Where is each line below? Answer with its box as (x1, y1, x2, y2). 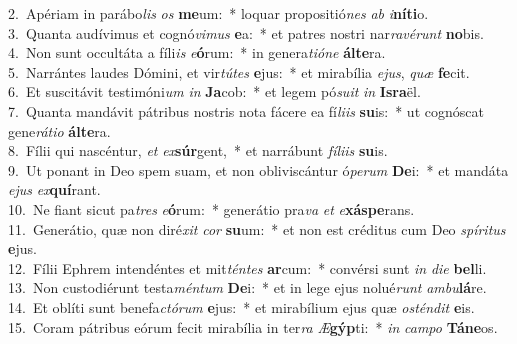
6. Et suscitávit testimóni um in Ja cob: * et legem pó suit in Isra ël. (8, 81, 421, 102)
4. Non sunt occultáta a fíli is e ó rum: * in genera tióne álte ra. (8, 42, 386, 63)
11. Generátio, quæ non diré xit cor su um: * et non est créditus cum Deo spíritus (8, 218, 506, 239)
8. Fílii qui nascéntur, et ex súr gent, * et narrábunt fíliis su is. (8, 140, 388, 161)
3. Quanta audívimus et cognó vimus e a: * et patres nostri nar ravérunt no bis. (8, 22, 484, 43)
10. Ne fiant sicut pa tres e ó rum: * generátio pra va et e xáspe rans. (8, 198, 415, 219)
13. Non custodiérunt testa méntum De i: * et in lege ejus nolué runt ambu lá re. (8, 277, 487, 298)
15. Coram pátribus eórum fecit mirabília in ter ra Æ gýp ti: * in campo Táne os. (8, 316, 498, 337)
